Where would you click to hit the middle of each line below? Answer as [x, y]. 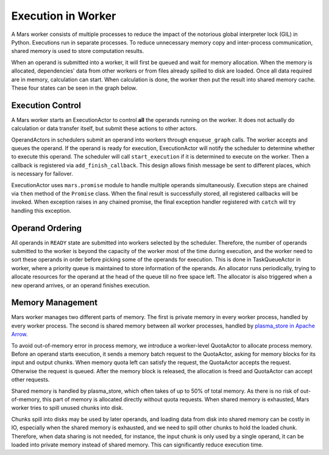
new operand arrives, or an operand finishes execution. [81, 285]
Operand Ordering [47, 228]
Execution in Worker [64, 16]
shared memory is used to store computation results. [78, 51]
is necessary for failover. [42, 174]
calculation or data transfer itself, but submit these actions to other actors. [104, 129]
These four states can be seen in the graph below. [74, 88]
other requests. [30, 380]
